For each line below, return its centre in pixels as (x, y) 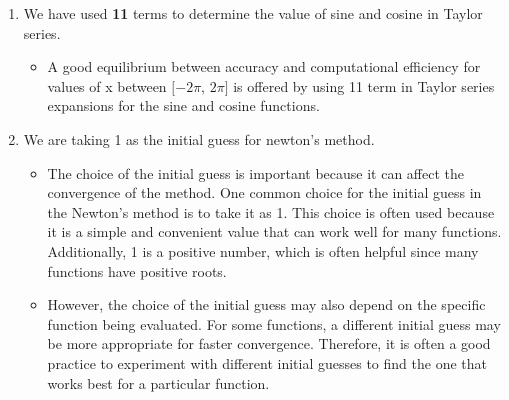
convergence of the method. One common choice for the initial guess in (264, 192)
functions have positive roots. (137, 270)
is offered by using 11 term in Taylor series (364, 85)
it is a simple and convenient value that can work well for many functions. (274, 231)
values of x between (107, 85)
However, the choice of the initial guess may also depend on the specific (266, 304)
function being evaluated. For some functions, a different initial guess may (274, 323)
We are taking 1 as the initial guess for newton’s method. (199, 138)
